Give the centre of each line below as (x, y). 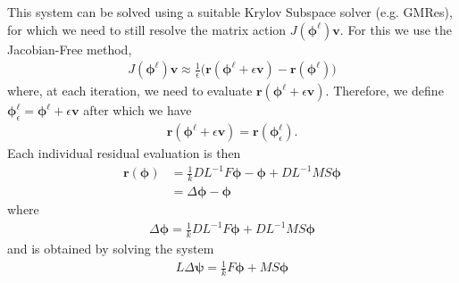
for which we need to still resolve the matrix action (147, 29)
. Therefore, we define (384, 91)
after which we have (138, 110)
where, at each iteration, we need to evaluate (130, 91)
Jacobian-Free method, (70, 49)
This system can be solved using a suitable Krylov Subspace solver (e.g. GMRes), (230, 12)
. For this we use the (396, 29)
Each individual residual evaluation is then (124, 153)
